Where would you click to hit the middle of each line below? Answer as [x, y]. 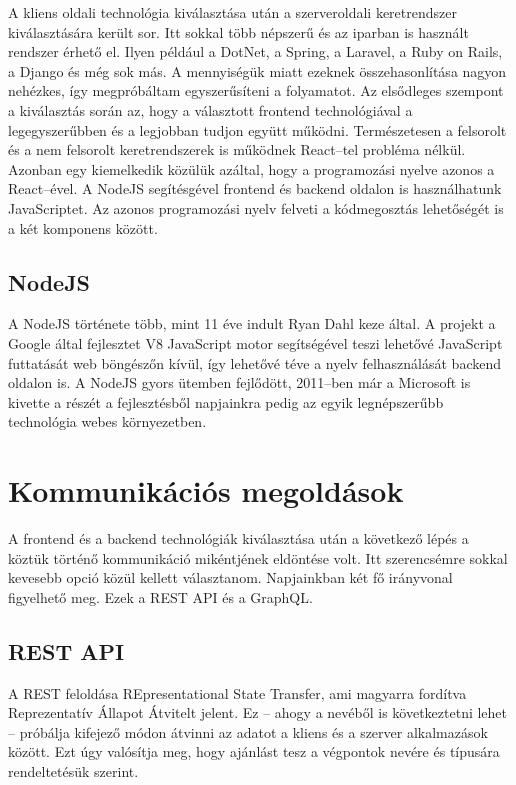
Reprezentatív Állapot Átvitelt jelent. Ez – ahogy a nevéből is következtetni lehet [258, 712]
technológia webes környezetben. [107, 421]
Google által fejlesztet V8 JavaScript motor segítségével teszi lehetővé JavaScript [255, 342]
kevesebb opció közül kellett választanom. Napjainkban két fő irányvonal [230, 577]
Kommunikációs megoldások [206, 490]
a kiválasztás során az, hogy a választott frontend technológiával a [210, 109]
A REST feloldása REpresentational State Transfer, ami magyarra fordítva [237, 692]
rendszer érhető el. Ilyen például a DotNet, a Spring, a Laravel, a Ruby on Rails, [255, 51]
